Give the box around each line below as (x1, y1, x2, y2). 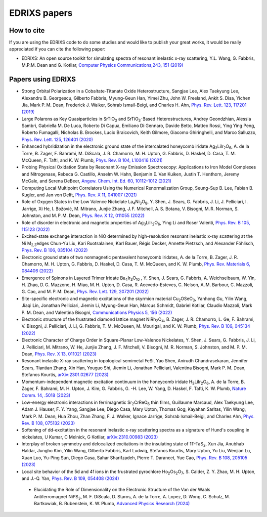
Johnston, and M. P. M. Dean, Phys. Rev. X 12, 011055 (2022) (21, 213, 145, 218)
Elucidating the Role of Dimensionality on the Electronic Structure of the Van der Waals (34, 487, 211, 493)
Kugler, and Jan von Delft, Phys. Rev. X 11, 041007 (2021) (21, 192, 137, 198)
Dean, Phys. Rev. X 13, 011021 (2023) (21, 351, 97, 357)
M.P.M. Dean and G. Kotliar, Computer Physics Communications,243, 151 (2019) (21, 62, 184, 68)
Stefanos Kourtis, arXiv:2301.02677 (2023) (21, 372, 109, 378)
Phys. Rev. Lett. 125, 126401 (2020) (21, 136, 93, 142)
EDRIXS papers (9, 7, 73, 18)
